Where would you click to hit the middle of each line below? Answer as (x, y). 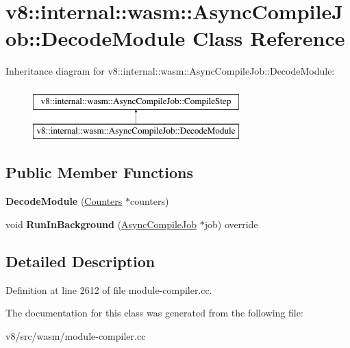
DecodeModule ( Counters (64, 201)
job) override (231, 224)
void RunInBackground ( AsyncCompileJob (101, 224)
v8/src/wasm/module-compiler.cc (76, 335)
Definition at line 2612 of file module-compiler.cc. (109, 289)
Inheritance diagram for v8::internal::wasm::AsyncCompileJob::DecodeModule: (170, 71)
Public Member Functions (99, 172)
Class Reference (269, 38)
